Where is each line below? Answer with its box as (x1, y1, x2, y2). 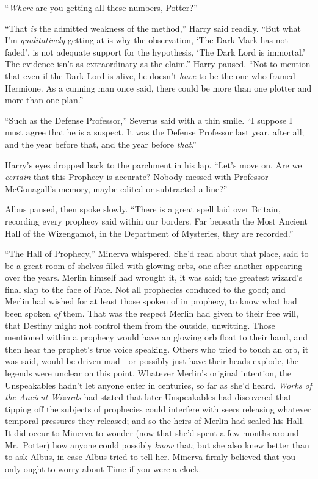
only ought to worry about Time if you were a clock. (5, 462, 201, 475)
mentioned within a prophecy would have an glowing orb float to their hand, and (5, 331, 308, 344)
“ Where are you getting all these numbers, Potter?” (5, 1, 198, 13)
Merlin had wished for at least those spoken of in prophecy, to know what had (5, 295, 297, 308)
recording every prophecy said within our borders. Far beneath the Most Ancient (5, 214, 308, 227)
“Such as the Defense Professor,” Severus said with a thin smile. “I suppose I (5, 113, 292, 126)
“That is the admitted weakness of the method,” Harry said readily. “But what (5, 21, 302, 34)
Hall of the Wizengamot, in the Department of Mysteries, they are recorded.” (5, 226, 294, 239)
